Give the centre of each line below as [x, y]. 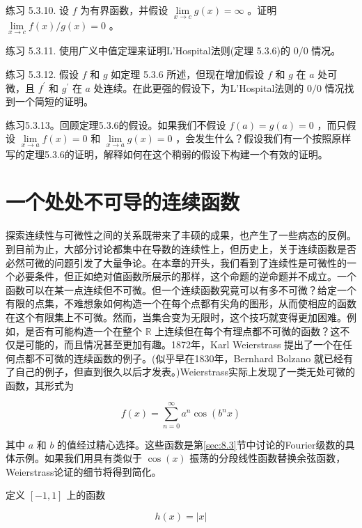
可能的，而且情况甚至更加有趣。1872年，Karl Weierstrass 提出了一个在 [184, 344]
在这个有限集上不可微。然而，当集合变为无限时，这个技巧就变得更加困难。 [176, 317]
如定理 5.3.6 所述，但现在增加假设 [188, 74]
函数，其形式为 [40, 385]
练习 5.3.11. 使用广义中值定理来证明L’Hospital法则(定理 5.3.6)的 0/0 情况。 [173, 51]
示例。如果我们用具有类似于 [78, 458]
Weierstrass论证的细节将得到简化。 [84, 471]
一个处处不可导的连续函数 [123, 202]
